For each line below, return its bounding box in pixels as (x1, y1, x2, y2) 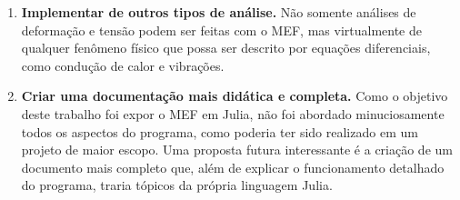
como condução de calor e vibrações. (21, 55, 225, 75)
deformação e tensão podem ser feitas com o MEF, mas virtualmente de (21, 20, 422, 39)
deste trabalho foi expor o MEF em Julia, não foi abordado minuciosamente (21, 104, 445, 123)
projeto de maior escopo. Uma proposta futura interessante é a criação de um (21, 140, 453, 159)
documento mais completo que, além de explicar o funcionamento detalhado (21, 157, 445, 176)
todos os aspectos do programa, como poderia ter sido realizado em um (21, 122, 418, 141)
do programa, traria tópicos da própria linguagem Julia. (21, 175, 333, 195)
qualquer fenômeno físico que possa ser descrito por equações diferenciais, (21, 38, 431, 57)
